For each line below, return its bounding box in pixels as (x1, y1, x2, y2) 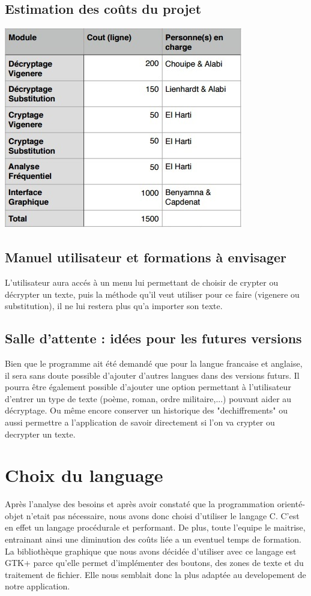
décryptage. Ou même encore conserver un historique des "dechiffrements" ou (5, 404, 288, 417)
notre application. (5, 580, 70, 592)
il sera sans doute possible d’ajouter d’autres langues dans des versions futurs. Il (5, 369, 300, 381)
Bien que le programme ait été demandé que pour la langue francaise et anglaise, (5, 357, 303, 369)
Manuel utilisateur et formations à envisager (5, 248, 287, 266)
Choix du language (5, 463, 163, 487)
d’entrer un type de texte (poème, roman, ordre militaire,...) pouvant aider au (5, 392, 292, 405)
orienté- (277, 498, 306, 510)
